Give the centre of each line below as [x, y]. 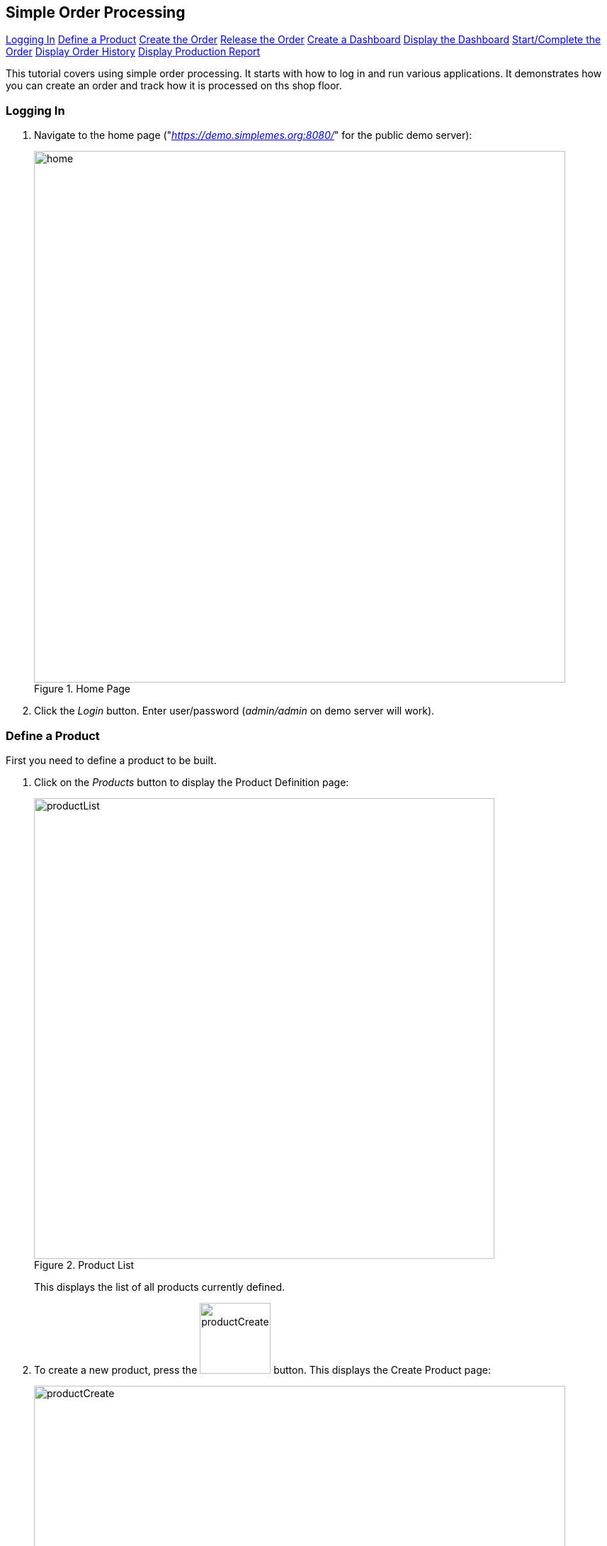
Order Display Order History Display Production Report [133, 52]
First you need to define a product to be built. [111, 760]
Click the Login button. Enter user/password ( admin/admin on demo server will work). [234, 711]
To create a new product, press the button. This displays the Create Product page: [262, 1369]
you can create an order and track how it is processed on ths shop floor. [174, 86]
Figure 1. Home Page [83, 689]
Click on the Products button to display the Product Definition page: [192, 782]
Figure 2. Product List [84, 1265]
